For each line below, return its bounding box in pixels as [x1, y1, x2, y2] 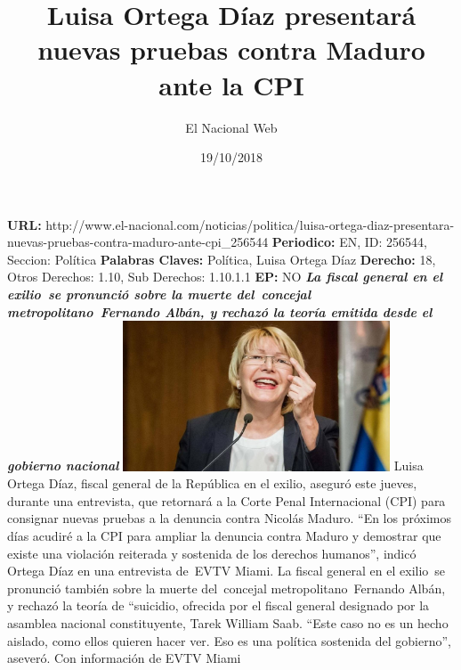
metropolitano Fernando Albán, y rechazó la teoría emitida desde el [7, 302, 433, 321]
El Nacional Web [185, 118, 278, 136]
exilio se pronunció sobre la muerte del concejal [7, 285, 311, 304]
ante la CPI [158, 66, 304, 102]
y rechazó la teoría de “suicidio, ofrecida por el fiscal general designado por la [7, 596, 430, 615]
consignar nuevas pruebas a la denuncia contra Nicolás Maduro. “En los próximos [7, 509, 452, 527]
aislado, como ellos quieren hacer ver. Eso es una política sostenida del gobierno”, [7, 631, 451, 650]
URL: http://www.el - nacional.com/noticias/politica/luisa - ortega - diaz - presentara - [7, 215, 455, 233]
